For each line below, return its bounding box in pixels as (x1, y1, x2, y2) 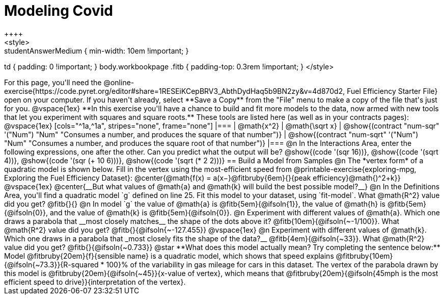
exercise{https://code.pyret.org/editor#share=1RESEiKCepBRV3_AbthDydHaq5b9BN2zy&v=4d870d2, (4, 86, 345, 95)
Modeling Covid (4, 2, 113, 19)
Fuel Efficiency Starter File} (347, 86, 438, 95)
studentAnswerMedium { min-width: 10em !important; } (4, 46, 189, 55)
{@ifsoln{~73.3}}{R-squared (4, 260, 99, 269)
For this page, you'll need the (4, 78, 102, 87)
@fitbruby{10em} (336, 251, 393, 260)
